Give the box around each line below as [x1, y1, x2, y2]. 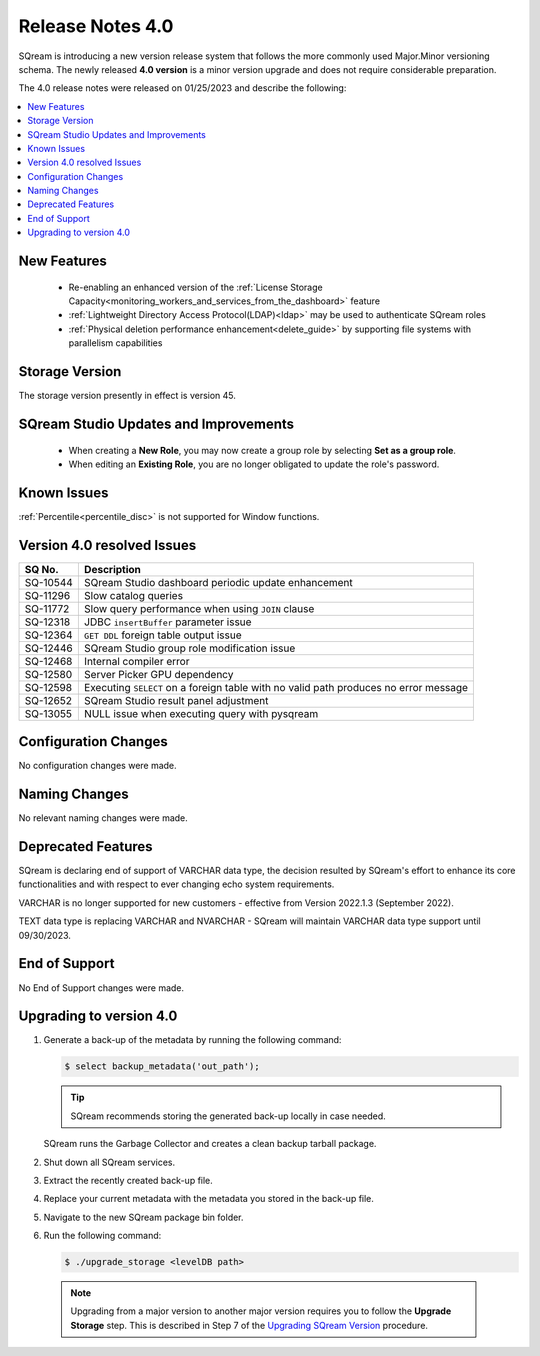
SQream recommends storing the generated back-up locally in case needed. [70, 1110, 387, 1122]
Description [83, 562, 142, 576]
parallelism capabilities [68, 337, 163, 349]
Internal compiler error [83, 654, 190, 668]
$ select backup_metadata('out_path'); [64, 1061, 260, 1072]
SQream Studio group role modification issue [83, 641, 296, 655]
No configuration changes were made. [18, 760, 177, 772]
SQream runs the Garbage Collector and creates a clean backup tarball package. [43, 1138, 377, 1150]
